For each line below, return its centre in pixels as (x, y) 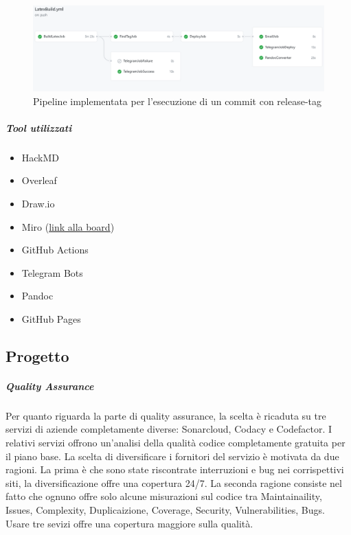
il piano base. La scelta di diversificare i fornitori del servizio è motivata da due (172, 456)
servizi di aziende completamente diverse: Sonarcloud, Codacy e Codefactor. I (169, 429)
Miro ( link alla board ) (68, 226)
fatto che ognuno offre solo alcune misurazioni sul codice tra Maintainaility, (164, 496)
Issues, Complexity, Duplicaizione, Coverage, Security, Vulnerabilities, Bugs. (165, 510)
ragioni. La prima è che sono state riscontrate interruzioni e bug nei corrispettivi (175, 469)
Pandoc (37, 296)
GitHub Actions (55, 250)
